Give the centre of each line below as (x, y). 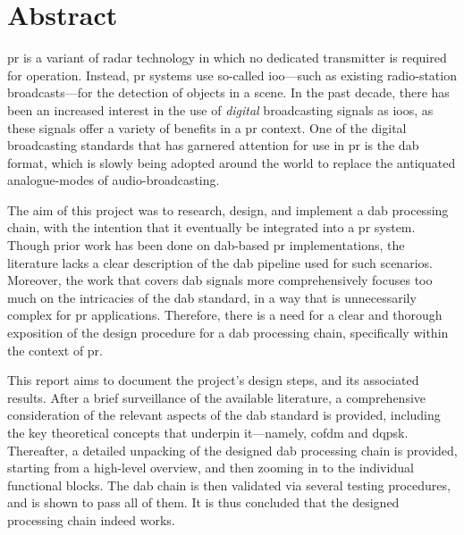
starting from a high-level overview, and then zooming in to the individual (211, 468)
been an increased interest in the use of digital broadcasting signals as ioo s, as (220, 109)
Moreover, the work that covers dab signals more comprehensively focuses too (220, 280)
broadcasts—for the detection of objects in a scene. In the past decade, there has (228, 92)
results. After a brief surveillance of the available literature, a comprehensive (217, 397)
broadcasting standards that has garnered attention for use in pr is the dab (213, 145)
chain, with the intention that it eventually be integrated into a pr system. (211, 227)
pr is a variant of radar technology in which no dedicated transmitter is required (227, 58)
